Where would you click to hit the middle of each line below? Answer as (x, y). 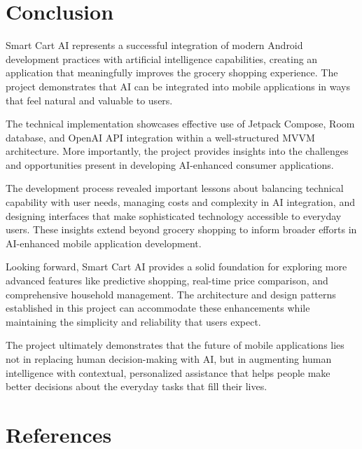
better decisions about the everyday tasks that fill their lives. (137, 386)
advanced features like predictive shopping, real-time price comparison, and (167, 281)
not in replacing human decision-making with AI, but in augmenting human (169, 359)
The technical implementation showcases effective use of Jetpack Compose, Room (180, 124)
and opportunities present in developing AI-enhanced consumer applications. (170, 164)
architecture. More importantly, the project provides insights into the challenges (177, 151)
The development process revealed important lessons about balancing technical (175, 188)
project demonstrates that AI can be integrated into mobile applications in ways (178, 86)
